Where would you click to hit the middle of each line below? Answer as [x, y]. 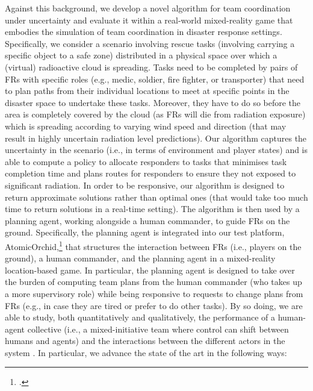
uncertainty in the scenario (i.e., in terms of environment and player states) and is [156, 150]
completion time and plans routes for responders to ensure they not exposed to [150, 173]
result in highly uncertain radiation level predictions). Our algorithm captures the [156, 138]
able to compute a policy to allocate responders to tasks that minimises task [146, 161]
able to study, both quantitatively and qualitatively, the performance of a [140, 317]
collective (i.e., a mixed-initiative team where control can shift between [158, 329]
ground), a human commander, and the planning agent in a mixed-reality [140, 258]
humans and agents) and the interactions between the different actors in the [145, 341]
